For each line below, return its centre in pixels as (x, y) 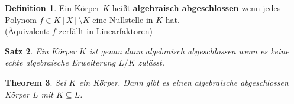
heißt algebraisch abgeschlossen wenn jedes (196, 8)
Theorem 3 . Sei (35, 82)
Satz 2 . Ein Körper (41, 51)
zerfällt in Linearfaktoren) (106, 31)
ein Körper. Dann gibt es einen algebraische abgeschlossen (184, 82)
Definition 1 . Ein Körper (52, 8)
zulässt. (151, 62)
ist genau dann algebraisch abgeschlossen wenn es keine (189, 51)
